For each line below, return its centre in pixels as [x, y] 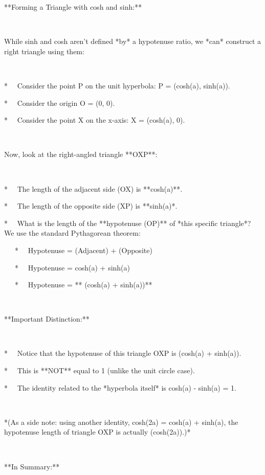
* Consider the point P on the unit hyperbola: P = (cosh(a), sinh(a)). [117, 85]
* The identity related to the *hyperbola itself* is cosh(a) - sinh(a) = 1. [120, 387]
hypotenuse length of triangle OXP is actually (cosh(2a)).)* [97, 432]
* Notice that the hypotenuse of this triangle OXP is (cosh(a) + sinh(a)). [123, 353]
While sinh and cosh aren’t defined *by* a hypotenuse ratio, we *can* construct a [133, 41]
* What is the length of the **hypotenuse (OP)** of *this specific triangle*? [128, 223]
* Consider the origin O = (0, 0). [60, 103]
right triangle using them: [44, 51]
